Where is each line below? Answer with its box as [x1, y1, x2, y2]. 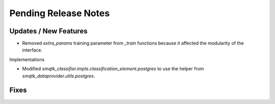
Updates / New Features [9, 27, 88, 35]
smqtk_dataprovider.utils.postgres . [22, 73, 95, 79]
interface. [22, 47, 43, 53]
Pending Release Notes [9, 8, 110, 19]
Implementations [9, 56, 45, 63]
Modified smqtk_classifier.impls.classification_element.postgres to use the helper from [22, 66, 204, 72]
